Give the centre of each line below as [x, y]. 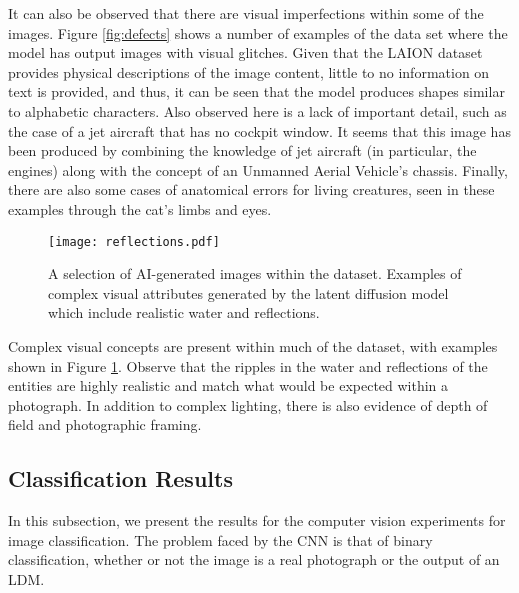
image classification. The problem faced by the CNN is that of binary [220, 539]
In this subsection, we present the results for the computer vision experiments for [257, 520]
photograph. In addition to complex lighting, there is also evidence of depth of [248, 404]
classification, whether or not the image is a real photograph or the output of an [254, 559]
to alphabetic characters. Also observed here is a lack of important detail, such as [257, 110]
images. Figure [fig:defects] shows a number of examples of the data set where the [258, 32]
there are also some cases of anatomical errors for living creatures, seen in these [251, 189]
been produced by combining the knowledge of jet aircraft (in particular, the [242, 150]
